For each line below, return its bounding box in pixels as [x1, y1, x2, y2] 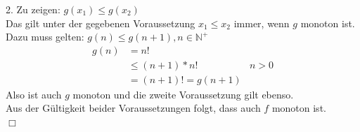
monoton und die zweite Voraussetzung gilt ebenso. [72, 87, 294, 101]
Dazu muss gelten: [6, 29, 84, 44]
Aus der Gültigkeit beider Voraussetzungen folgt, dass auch [6, 101, 261, 115]
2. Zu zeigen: [6, 2, 60, 16]
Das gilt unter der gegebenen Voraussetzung [6, 15, 195, 30]
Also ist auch [6, 87, 62, 101]
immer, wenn [233, 15, 290, 30]
